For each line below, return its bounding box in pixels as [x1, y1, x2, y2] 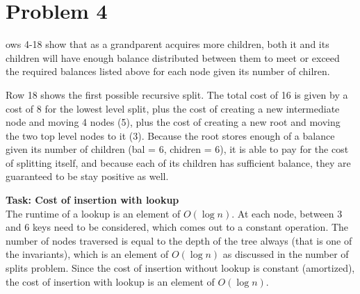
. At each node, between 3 [231, 206, 343, 220]
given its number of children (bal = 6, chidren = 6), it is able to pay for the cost [6, 142, 349, 156]
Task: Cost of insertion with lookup [6, 193, 179, 207]
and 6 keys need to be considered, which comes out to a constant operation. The [6, 220, 349, 234]
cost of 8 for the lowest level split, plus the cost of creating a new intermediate [6, 101, 340, 115]
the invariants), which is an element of [6, 247, 169, 261]
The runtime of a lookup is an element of [6, 206, 181, 220]
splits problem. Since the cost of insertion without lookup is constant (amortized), [6, 261, 355, 275]
